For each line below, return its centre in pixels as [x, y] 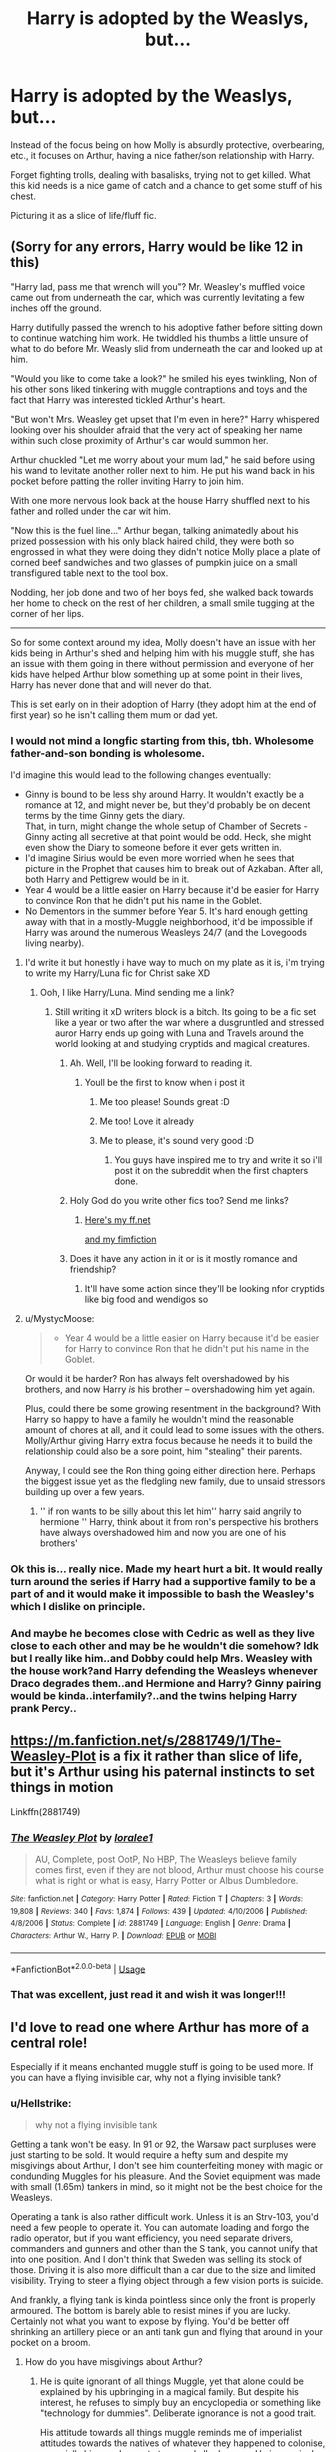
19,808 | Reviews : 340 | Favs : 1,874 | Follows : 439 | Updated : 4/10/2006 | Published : [159, 1911]
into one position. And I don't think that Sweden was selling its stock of [156, 2259]
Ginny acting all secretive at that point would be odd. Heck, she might [168, 837]
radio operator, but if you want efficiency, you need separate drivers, [152, 2238]
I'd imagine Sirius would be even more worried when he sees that [159, 858]
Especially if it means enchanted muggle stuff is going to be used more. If [162, 2067]
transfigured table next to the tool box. [89, 573]
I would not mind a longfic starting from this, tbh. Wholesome [162, 740]
